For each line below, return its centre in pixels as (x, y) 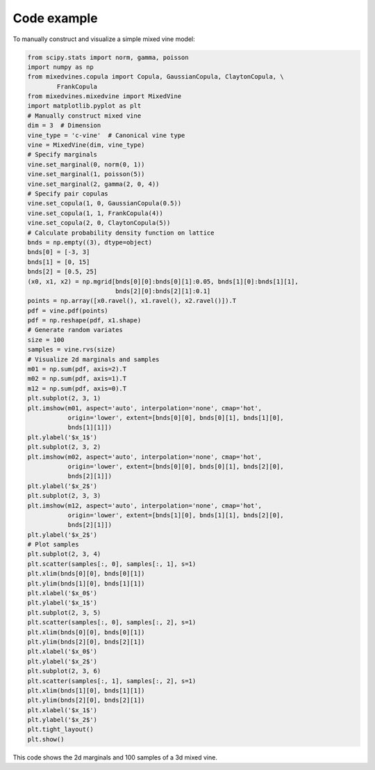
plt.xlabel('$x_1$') (62, 710)
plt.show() (46, 739)
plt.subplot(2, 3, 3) (64, 496)
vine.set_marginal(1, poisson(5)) (86, 174)
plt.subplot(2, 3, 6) (64, 671)
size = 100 (46, 340)
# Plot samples (53, 544)
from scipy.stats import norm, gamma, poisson (108, 57)
